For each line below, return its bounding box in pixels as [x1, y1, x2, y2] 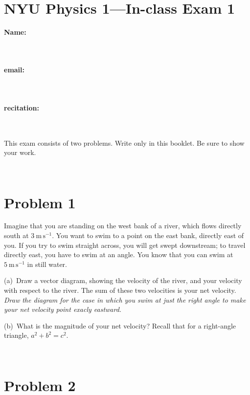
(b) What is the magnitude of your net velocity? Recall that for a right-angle [4, 320, 236, 330]
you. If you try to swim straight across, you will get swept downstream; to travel [4, 240, 246, 250]
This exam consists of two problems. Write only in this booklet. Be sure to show [4, 137, 245, 148]
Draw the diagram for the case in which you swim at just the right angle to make [4, 294, 246, 305]
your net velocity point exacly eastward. [4, 304, 122, 314]
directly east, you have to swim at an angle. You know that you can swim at [4, 249, 233, 260]
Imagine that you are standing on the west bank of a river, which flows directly [4, 220, 242, 231]
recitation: [4, 102, 39, 112]
